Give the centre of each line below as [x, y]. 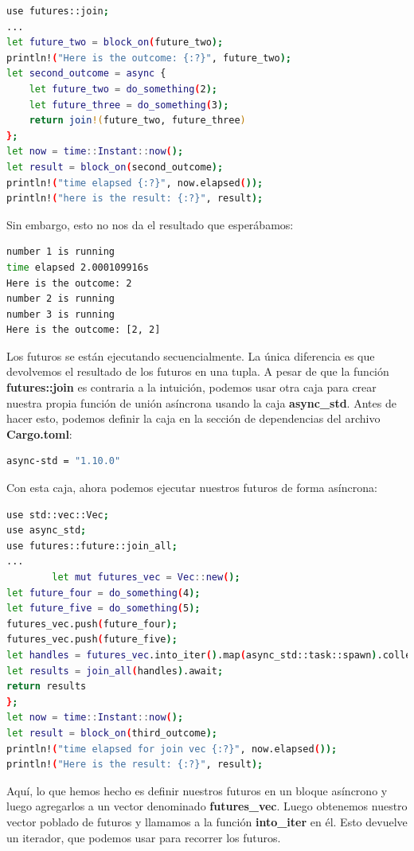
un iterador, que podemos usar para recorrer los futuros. [144, 837]
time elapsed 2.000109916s [78, 267]
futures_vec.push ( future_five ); [92, 640]
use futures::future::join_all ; [92, 546]
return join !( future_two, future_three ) [137, 121]
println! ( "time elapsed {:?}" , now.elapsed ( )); [135, 183]
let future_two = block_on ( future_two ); [115, 43]
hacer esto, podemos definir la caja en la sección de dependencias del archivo [193, 418]
